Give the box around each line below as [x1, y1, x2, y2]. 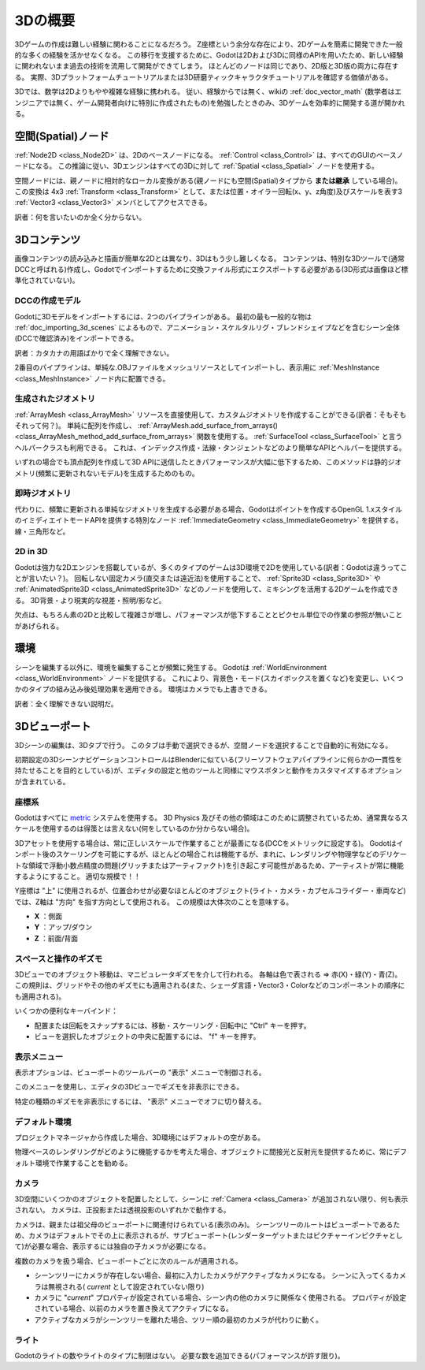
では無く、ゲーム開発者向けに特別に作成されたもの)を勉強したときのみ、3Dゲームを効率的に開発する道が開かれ [42, 98, 405, 107]
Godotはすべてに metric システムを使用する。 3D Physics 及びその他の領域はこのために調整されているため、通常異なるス [14, 813, 408, 822]
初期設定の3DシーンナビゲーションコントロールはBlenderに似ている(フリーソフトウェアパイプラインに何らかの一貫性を [14, 755, 403, 765]
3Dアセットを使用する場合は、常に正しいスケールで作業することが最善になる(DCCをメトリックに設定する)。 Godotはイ [14, 838, 404, 847]
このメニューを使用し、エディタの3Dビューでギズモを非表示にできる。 [14, 1082, 244, 1092]
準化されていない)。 [14, 276, 79, 285]
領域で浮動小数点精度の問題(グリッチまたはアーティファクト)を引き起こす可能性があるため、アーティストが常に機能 [28, 860, 405, 870]
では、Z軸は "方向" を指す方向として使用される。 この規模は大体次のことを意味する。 [14, 897, 294, 907]
